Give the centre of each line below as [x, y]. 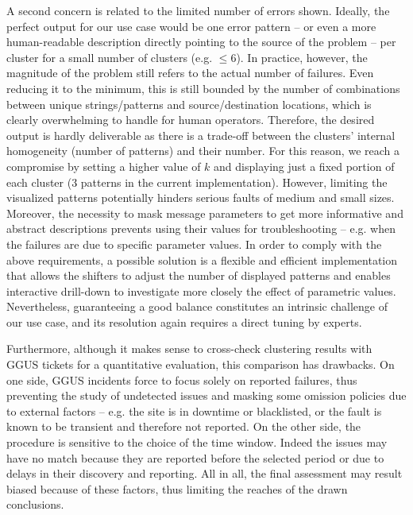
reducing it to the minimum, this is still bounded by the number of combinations [203, 88]
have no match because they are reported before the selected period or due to [195, 457]
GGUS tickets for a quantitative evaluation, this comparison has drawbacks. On [201, 364]
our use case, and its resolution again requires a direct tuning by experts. [184, 321]
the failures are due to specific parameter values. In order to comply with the [194, 244]
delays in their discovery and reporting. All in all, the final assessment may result [205, 473]
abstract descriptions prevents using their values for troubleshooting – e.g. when [201, 228]
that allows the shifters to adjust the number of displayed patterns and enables [199, 275]
